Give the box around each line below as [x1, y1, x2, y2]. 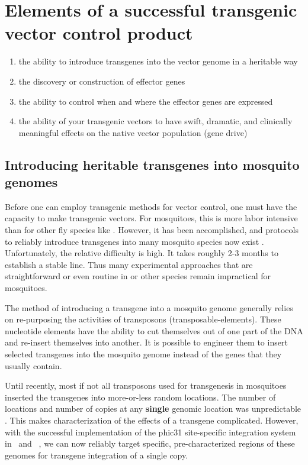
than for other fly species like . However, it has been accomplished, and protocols [5, 224, 299, 236]
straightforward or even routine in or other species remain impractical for [5, 270, 271, 282]
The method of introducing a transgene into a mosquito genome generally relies [5, 301, 293, 314]
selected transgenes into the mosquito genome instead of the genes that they [5, 348, 282, 360]
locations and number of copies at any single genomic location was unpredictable [5, 402, 301, 415]
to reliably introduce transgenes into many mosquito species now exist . [5, 235, 264, 247]
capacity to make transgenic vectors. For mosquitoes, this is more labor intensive [5, 212, 298, 224]
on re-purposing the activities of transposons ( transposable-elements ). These [5, 313, 281, 325]
